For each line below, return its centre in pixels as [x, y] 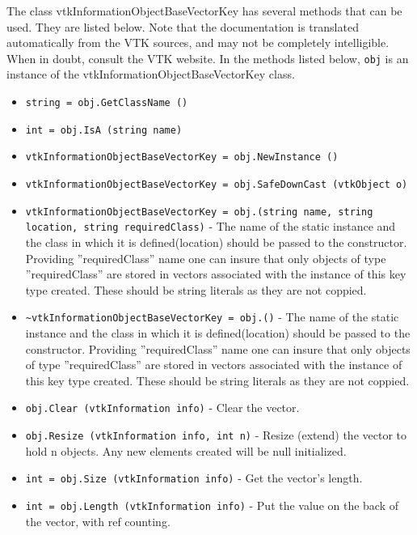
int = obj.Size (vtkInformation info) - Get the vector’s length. [194, 478]
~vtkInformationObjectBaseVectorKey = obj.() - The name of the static [212, 317]
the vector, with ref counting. [98, 521]
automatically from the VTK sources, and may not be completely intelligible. [198, 42]
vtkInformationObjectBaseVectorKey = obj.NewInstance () [182, 157]
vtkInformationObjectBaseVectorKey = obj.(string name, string [199, 212]
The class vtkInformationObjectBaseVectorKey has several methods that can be [204, 11]
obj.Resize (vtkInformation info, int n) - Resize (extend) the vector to [216, 435]
